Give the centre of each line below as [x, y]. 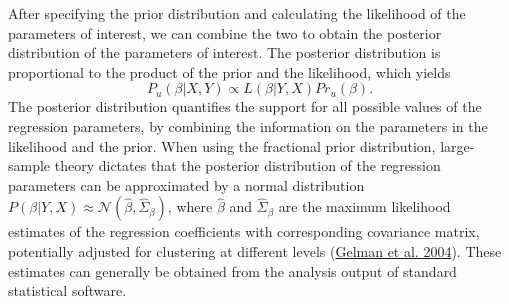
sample [29, 165]
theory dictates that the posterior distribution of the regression [247, 165]
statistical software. [67, 290]
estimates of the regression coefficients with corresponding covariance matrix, [244, 231]
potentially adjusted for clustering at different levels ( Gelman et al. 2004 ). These [255, 250]
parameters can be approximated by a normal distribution [186, 184]
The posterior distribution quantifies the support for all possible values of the [245, 106]
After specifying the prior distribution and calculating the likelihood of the [237, 13]
